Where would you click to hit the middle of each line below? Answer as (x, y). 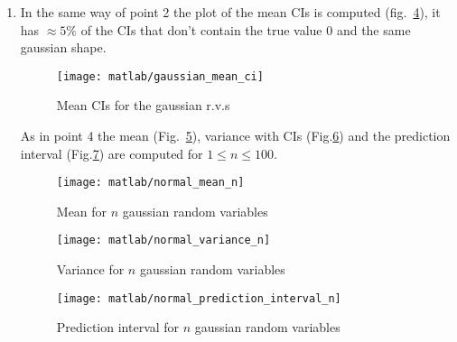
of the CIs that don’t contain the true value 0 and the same (246, 29)
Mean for (82, 211)
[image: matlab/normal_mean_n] (150, 183)
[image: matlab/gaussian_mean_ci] (160, 76)
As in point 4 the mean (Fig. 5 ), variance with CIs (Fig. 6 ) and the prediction (235, 136)
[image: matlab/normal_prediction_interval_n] (199, 298)
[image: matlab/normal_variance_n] (163, 240)
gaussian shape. (63, 47)
